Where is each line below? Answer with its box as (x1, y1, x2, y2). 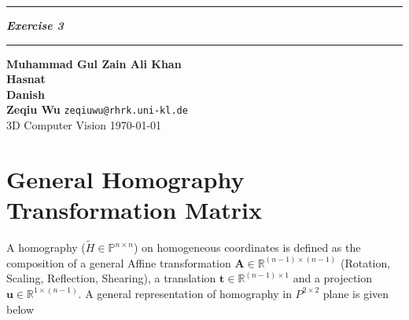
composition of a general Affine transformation (6, 254, 231, 271)
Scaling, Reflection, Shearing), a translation (6, 270, 216, 286)
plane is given (322, 285, 389, 301)
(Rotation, (340, 254, 391, 271)
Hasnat (6, 71, 46, 87)
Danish (6, 85, 45, 102)
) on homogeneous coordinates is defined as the (133, 239, 361, 256)
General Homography (6, 162, 245, 195)
